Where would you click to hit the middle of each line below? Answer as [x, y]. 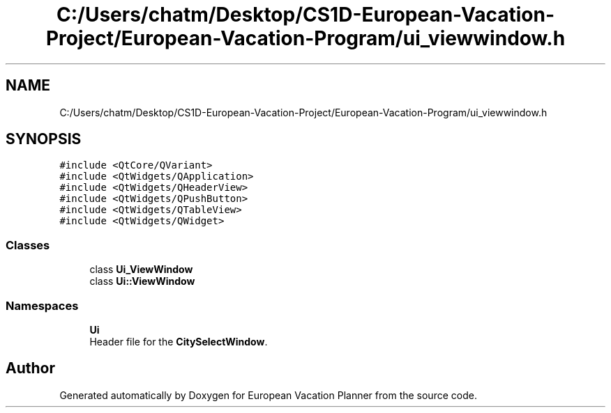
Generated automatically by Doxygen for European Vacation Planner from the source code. [268, 395]
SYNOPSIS [44, 139]
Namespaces [42, 305]
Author [30, 368]
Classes [28, 245]
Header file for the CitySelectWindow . [179, 341]
